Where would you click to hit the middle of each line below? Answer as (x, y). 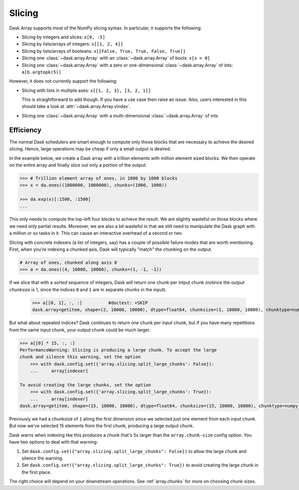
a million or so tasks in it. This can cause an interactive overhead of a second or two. (96, 233)
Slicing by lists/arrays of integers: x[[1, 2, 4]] (72, 44)
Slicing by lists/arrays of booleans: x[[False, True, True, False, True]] (104, 51)
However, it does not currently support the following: (63, 81)
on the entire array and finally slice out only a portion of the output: (78, 165)
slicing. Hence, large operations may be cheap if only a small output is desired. (90, 149)
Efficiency (25, 130)
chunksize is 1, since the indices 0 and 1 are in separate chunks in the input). (88, 289)
